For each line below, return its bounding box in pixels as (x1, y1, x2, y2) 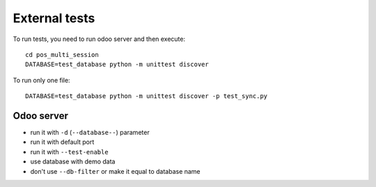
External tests (13, 10, 95, 26)
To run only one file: (13, 76, 70, 84)
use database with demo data (30, 157, 116, 166)
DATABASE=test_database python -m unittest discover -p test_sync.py (25, 92, 268, 100)
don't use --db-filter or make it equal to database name (30, 167, 201, 175)
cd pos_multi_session (25, 51, 99, 58)
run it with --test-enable (30, 147, 109, 156)
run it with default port (30, 138, 95, 146)
